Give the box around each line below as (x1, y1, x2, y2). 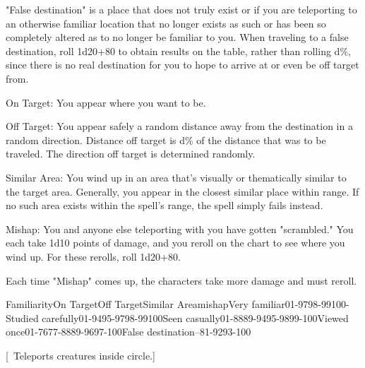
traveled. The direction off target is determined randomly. (6, 146, 256, 161)
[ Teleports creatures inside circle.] (6, 348, 155, 362)
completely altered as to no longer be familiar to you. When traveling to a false (6, 30, 349, 44)
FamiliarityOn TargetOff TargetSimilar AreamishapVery (6, 297, 249, 311)
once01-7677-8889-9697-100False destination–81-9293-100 (6, 324, 251, 339)
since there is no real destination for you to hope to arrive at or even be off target (6, 57, 359, 72)
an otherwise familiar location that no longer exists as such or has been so (6, 16, 326, 30)
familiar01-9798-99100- (251, 297, 349, 311)
